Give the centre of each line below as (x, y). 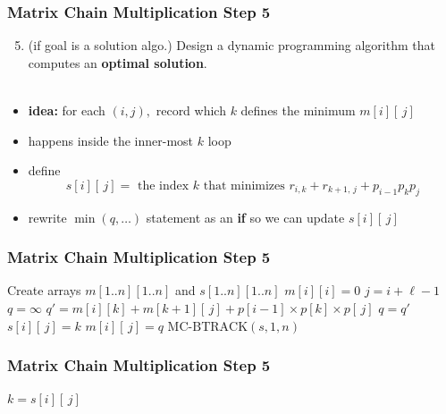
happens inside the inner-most (111, 140)
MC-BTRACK (208, 327)
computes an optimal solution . (118, 62)
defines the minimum (298, 110)
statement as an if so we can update (245, 217)
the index (163, 186)
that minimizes (244, 186)
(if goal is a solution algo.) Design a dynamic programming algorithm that (231, 45)
